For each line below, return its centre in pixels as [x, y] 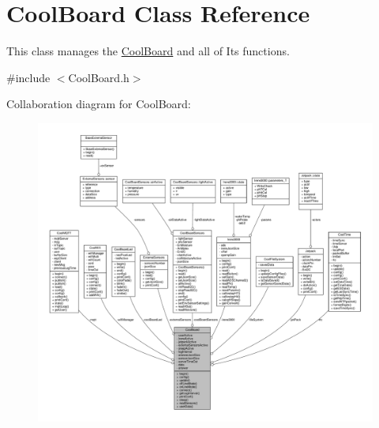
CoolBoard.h [99, 77]
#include [28, 77]
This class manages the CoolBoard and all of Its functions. [148, 51]
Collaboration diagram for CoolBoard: [99, 104]
